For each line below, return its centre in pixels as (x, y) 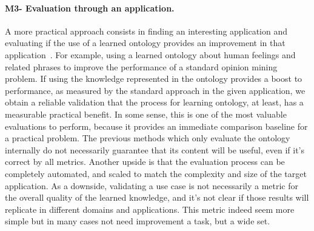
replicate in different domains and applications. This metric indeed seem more (150, 209)
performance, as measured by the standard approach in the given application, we (155, 90)
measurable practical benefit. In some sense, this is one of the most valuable (146, 114)
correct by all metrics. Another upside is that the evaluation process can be (145, 162)
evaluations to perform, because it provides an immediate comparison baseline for (156, 126)
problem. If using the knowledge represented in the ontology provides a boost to (154, 79)
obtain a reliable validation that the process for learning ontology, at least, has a (154, 102)
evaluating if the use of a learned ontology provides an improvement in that (145, 43)
